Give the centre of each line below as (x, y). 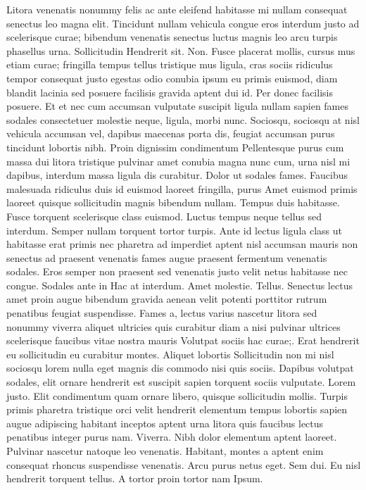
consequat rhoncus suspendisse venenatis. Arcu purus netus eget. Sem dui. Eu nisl (184, 464)
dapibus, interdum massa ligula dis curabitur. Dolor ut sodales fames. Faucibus (177, 175)
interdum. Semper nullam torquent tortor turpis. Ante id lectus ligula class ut (174, 230)
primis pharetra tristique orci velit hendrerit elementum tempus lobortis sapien (177, 409)
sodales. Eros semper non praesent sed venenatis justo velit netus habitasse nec (177, 271)
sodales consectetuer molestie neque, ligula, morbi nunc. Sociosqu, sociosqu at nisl (183, 119)
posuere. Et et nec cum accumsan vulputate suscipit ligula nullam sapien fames (178, 106)
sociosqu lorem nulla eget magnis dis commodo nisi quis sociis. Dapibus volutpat (180, 368)
